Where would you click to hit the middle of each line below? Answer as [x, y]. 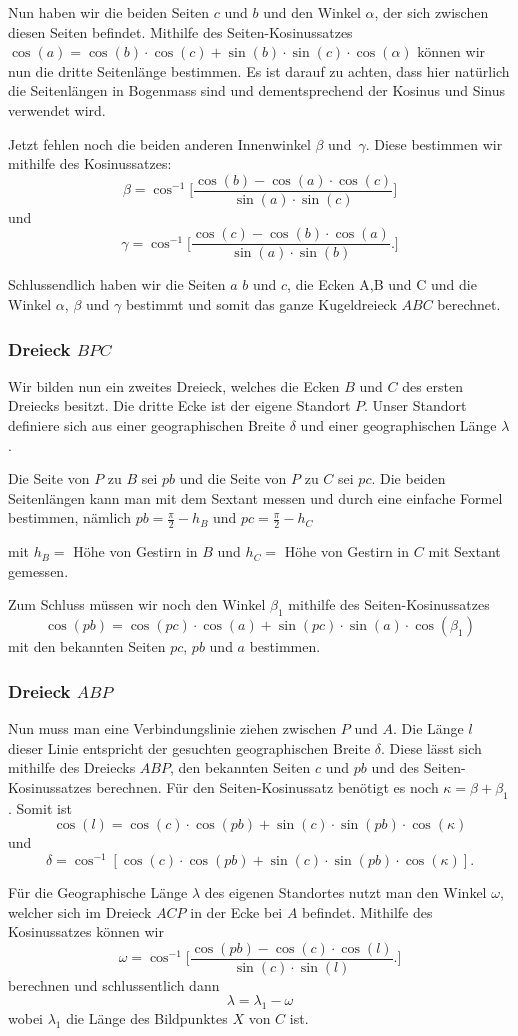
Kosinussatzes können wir [86, 931]
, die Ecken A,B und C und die [382, 284]
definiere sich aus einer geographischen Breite [147, 425]
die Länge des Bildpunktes [147, 1018]
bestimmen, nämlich [69, 517]
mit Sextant [464, 551]
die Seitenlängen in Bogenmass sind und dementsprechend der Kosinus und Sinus [257, 90]
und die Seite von [233, 478]
